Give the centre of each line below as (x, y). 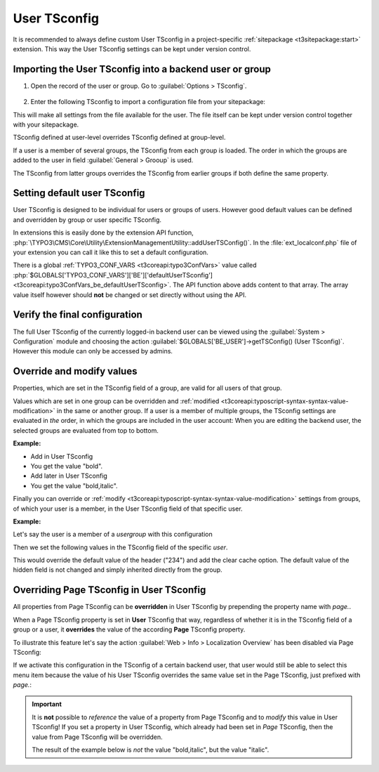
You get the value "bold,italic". (74, 485)
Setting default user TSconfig (79, 193)
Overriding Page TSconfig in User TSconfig (109, 590)
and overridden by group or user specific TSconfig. (87, 220)
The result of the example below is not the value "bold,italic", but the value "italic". (151, 750)
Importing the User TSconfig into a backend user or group (142, 69)
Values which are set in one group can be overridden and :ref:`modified (116, 401)
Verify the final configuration (78, 315)
